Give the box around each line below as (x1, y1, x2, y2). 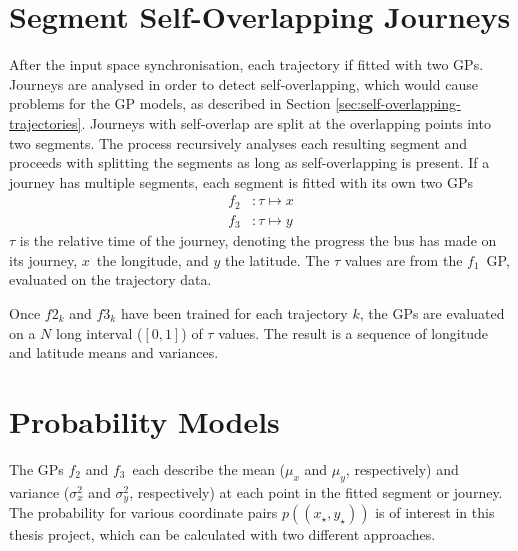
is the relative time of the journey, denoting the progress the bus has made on (19, 230, 497, 251)
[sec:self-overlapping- (335, 93, 461, 114)
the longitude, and (96, 249, 209, 270)
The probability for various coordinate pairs (9, 502, 278, 523)
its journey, (9, 249, 78, 270)
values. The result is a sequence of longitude (218, 322, 488, 343)
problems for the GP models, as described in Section (9, 93, 331, 114)
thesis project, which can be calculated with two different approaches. (9, 524, 436, 545)
